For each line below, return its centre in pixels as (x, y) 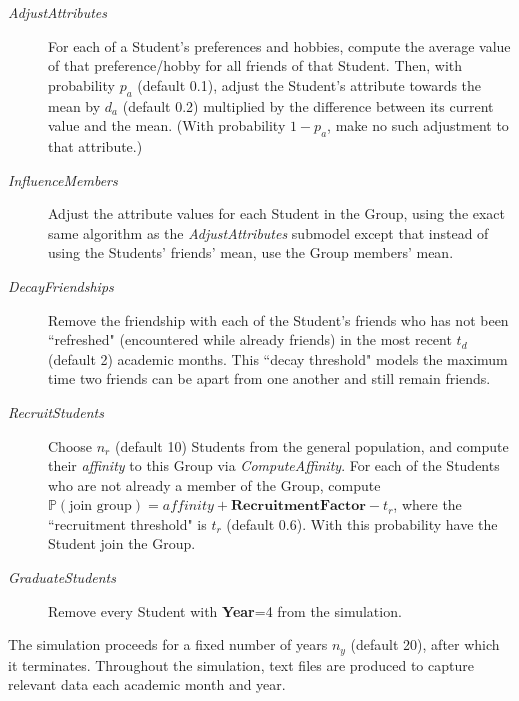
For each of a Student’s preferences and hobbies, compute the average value (279, 45)
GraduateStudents (62, 577)
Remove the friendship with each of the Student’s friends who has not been (278, 319)
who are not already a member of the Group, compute (214, 484)
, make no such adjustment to (418, 125)
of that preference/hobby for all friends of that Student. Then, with (255, 65)
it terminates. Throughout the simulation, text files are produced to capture (241, 664)
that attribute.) (95, 145)
